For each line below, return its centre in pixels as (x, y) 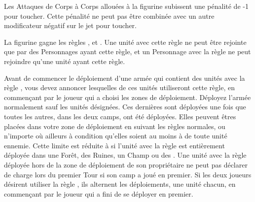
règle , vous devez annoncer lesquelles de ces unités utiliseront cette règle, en (119, 87)
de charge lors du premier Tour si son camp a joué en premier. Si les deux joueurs (128, 174)
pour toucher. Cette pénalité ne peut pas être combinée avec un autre (109, 16)
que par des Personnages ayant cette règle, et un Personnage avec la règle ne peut (127, 51)
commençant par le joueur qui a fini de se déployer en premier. (99, 193)
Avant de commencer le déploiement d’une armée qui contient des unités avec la (125, 78)
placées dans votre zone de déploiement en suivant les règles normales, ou (115, 126)
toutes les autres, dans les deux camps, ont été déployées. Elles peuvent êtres (120, 116)
